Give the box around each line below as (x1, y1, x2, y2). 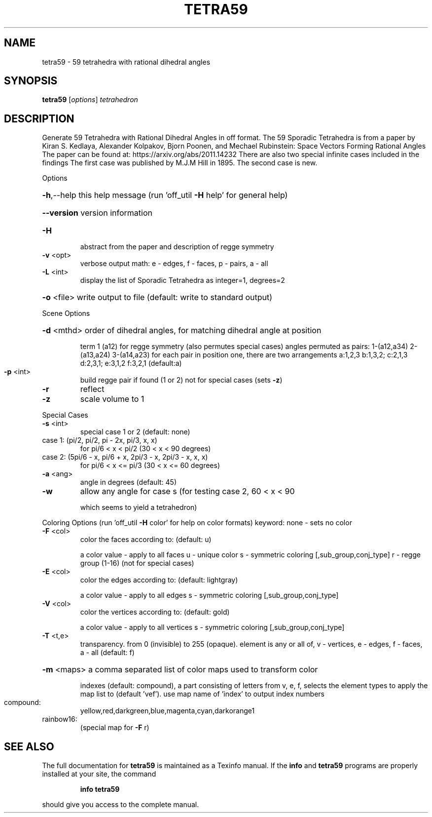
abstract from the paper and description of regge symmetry (80, 242, 274, 251)
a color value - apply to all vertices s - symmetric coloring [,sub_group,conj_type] (80, 623, 345, 632)
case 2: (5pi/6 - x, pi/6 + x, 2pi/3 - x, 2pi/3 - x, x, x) (42, 453, 208, 462)
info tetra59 (80, 785, 120, 794)
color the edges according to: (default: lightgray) (80, 576, 238, 584)
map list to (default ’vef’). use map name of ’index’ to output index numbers (80, 690, 324, 699)
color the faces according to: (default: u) (80, 535, 212, 544)
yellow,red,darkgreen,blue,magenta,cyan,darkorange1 (80, 706, 255, 715)
